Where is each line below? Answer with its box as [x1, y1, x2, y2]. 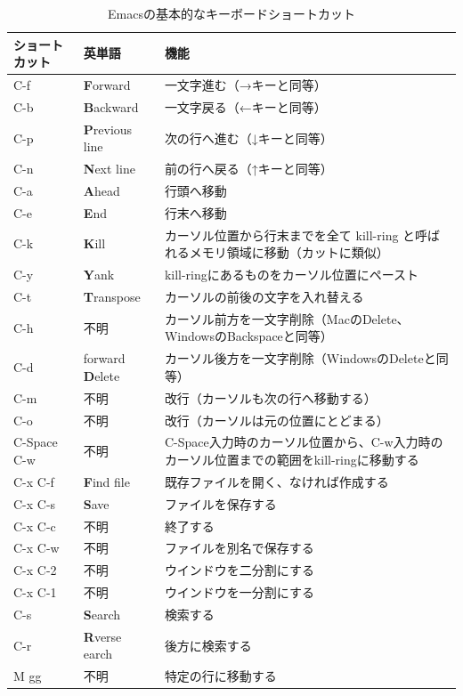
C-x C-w [13, 538, 60, 557]
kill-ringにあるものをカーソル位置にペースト [164, 265, 419, 284]
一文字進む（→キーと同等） [164, 76, 327, 94]
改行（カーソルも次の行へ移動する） [164, 388, 377, 407]
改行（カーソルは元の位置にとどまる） [164, 410, 389, 429]
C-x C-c [13, 516, 56, 535]
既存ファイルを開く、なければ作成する [164, 472, 389, 490]
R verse [83, 627, 122, 645]
